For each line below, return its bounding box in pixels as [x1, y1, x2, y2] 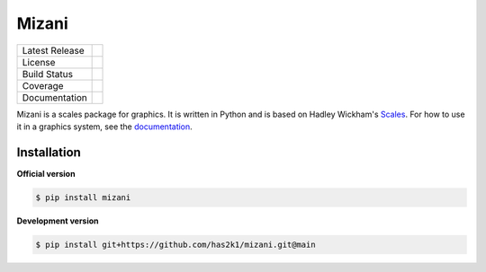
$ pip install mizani [35, 192, 131, 202]
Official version [16, 168, 76, 179]
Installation [16, 145, 81, 160]
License [22, 56, 56, 68]
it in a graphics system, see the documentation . [16, 121, 193, 132]
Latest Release [22, 44, 85, 57]
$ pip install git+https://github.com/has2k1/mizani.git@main [35, 239, 316, 250]
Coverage [22, 79, 64, 92]
